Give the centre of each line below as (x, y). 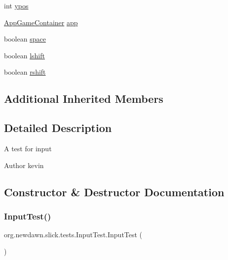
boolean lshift (24, 55)
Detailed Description (58, 128)
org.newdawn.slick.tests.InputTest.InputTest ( (73, 235)
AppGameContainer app (41, 22)
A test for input (28, 148)
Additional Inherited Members (84, 99)
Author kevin (24, 165)
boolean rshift (25, 72)
